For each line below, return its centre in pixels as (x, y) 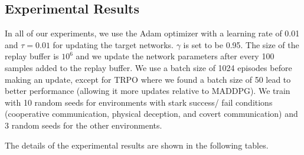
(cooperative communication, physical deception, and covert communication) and (151, 114)
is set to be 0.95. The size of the (241, 44)
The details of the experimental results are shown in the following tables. (137, 145)
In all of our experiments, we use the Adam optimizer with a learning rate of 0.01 (152, 33)
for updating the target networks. (113, 44)
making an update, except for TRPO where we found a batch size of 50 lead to (148, 79)
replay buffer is (32, 56)
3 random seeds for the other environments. (84, 125)
